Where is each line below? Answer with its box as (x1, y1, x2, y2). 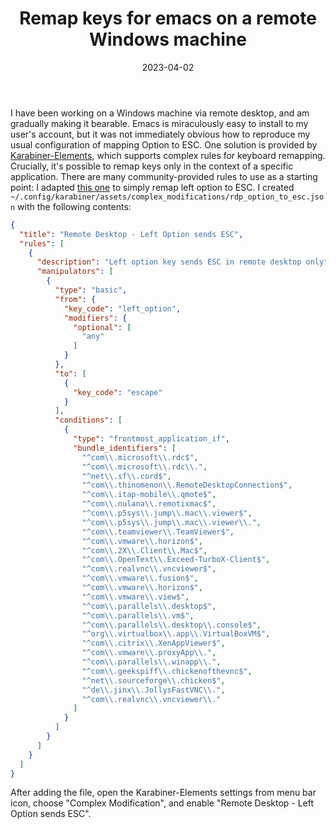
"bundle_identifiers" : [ (73, 443, 177, 453)
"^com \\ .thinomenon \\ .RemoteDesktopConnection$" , (81, 480, 293, 491)
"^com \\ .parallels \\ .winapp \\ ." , (81, 657, 222, 667)
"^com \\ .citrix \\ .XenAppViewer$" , (81, 638, 226, 649)
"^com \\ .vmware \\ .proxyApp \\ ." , (81, 648, 217, 658)
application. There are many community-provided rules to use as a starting (10, 170, 318, 182)
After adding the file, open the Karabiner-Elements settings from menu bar (10, 787, 317, 799)
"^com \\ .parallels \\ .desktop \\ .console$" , (81, 620, 262, 630)
